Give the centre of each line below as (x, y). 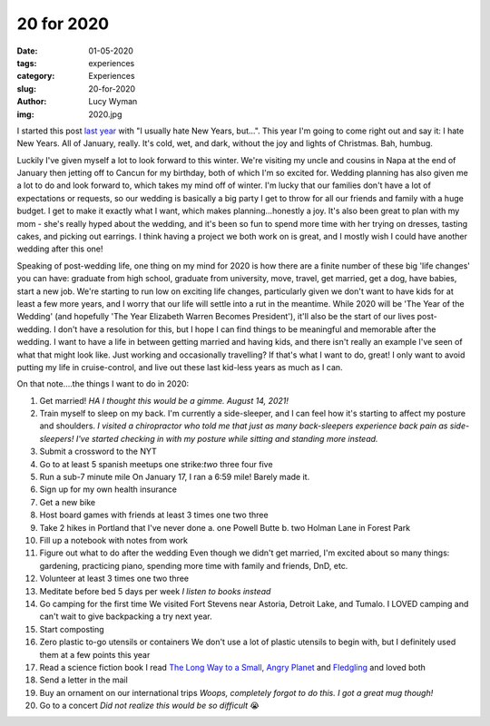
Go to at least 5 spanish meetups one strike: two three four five (156, 464)
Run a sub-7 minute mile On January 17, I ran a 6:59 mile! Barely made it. (175, 477)
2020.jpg (105, 114)
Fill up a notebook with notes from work (114, 540)
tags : (27, 63)
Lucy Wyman (113, 102)
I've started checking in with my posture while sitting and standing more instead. (227, 438)
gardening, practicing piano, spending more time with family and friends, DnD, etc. (194, 565)
